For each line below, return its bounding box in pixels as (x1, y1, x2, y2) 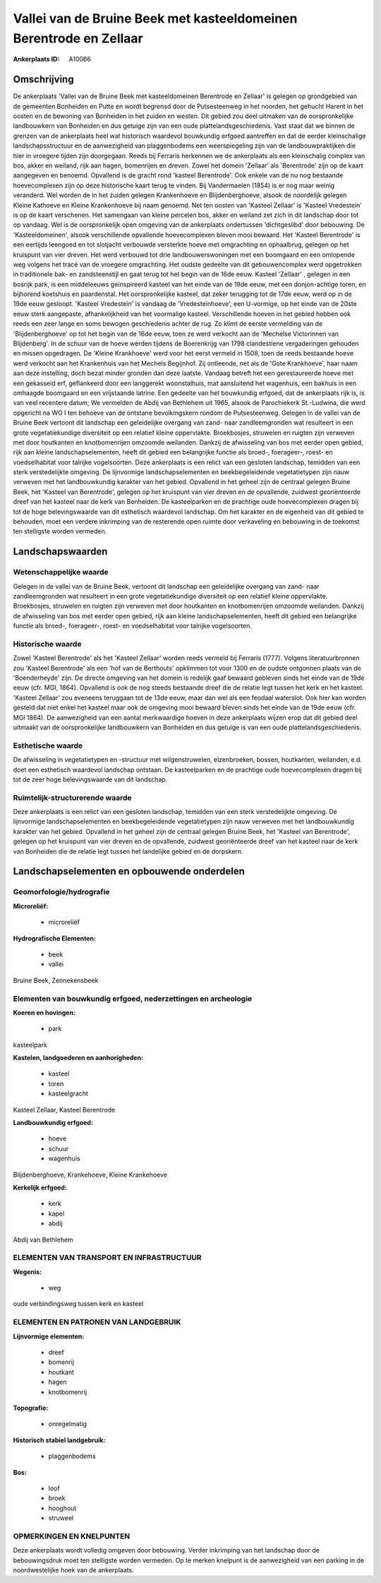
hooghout (48, 1504, 77, 1512)
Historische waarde (13, 639, 82, 649)
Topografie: (13, 1403, 49, 1412)
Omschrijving (13, 73, 74, 86)
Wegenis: (13, 1267, 42, 1276)
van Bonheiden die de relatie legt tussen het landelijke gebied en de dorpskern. (13, 847, 243, 855)
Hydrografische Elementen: (13, 934, 97, 943)
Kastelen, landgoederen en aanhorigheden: (13, 1054, 144, 1062)
